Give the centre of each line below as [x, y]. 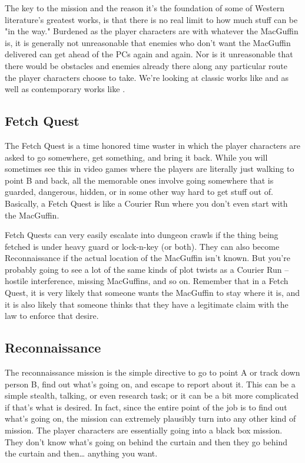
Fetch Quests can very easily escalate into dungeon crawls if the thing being [142, 235]
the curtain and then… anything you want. [81, 453]
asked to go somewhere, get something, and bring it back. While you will [136, 157]
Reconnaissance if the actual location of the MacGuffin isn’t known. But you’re [147, 258]
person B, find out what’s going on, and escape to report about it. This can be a [150, 384]
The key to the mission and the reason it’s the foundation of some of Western [145, 8]
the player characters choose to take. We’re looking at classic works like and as [147, 77]
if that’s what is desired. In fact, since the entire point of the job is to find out [146, 407]
